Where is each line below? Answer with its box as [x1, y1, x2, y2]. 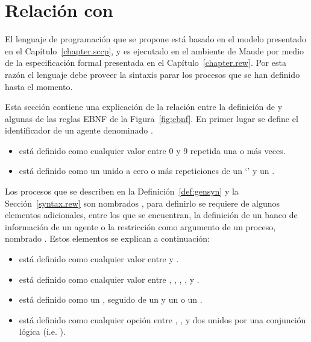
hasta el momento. [5, 80, 73, 92]
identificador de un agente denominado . [5, 124, 153, 137]
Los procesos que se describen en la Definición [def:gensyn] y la [5, 185, 239, 198]
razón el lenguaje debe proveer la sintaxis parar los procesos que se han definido [5, 68, 300, 80]
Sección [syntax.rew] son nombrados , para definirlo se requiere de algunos [5, 196, 280, 209]
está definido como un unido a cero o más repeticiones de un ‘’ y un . [19, 164, 275, 177]
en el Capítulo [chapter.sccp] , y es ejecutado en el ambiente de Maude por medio [5, 44, 304, 57]
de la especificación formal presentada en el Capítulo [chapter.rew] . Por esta [5, 56, 286, 69]
